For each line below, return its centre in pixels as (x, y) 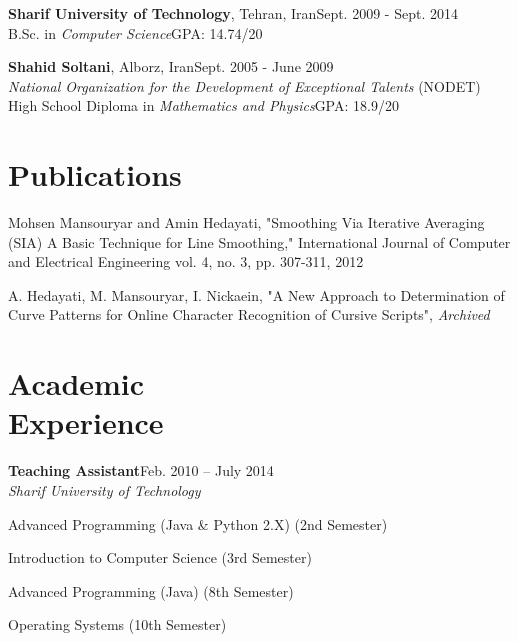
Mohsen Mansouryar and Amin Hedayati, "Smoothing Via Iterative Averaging (246, 222)
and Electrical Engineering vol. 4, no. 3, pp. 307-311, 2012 (186, 261)
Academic (76, 383)
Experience (86, 422)
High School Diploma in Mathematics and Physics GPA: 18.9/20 (203, 105)
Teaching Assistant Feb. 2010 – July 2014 (141, 470)
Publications (95, 174)
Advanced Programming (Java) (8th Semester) (151, 590)
